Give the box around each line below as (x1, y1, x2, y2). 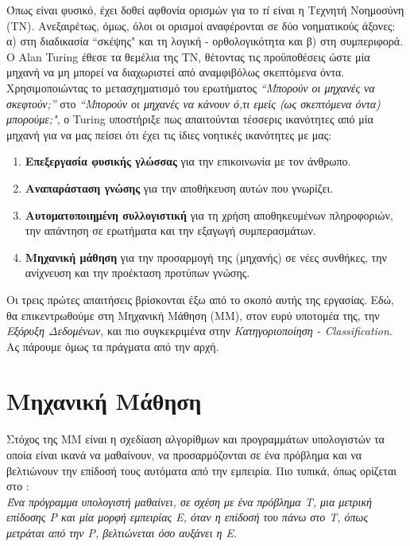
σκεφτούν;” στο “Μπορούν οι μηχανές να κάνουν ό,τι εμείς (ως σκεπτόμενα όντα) (6, 95, 381, 111)
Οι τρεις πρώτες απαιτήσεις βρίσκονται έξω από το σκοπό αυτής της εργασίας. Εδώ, (6, 291, 394, 307)
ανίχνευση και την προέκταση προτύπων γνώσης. (25, 264, 250, 281)
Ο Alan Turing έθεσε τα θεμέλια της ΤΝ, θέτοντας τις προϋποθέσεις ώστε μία (6, 48, 370, 64)
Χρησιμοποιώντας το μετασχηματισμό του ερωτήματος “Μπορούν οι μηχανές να (6, 79, 375, 96)
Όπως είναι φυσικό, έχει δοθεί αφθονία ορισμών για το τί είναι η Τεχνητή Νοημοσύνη (6, 2, 404, 18)
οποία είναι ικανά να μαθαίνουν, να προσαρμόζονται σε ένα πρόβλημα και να (6, 447, 362, 462)
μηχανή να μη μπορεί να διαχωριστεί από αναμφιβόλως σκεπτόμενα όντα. (6, 64, 345, 80)
